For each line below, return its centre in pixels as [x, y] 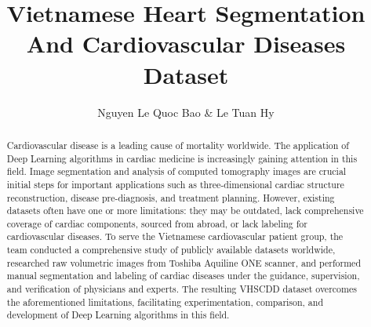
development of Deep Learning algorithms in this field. [118, 315]
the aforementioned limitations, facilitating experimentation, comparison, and [165, 302]
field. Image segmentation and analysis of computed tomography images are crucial [176, 171]
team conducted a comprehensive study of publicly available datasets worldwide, [171, 250]
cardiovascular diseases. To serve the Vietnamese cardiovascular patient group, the [175, 236]
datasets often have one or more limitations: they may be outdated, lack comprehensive [185, 211]
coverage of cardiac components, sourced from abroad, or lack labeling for [157, 223]
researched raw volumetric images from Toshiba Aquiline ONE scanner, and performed [184, 262]
